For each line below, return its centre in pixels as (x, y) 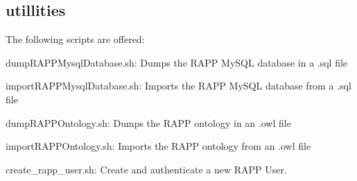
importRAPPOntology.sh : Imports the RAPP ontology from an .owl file (158, 146)
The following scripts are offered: (75, 39)
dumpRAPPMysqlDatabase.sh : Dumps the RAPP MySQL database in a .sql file (177, 62)
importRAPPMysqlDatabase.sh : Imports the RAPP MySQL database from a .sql (178, 86)
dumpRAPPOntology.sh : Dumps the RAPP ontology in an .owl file (148, 122)
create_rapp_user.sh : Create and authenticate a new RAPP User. (146, 169)
